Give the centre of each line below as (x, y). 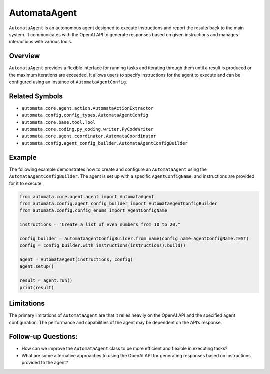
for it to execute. (26, 183)
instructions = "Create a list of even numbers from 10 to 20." (100, 225)
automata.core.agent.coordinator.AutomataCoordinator (89, 136)
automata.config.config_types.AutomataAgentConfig (85, 115)
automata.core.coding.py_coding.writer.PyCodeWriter (88, 129)
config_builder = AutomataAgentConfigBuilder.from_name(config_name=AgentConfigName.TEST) (134, 238)
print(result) (37, 288)
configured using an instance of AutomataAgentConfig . (68, 82)
